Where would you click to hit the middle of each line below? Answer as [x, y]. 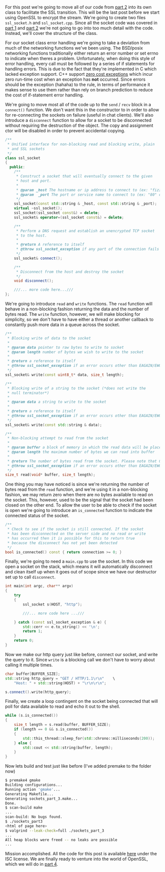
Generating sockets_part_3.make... [41, 799]
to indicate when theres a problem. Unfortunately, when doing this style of [80, 58]
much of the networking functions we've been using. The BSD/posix [74, 48]
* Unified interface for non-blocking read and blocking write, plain [81, 144]
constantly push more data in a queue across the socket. [63, 325]
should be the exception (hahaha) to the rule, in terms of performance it [78, 85]
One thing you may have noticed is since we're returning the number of [77, 484]
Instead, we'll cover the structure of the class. [51, 33]
